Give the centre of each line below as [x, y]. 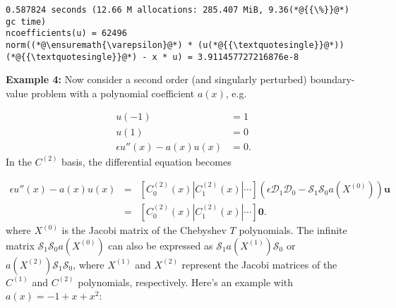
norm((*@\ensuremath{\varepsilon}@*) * [99, 45]
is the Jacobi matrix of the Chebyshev [144, 230]
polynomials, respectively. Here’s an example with [186, 282]
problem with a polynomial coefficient [113, 93]
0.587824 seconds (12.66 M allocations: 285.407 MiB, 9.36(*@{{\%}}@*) [178, 10]
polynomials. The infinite [293, 230]
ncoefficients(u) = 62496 [66, 33]
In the [19, 161]
